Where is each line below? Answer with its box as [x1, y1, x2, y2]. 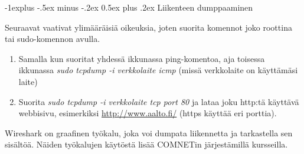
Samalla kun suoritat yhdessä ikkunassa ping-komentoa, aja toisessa [18, 52, 265, 64]
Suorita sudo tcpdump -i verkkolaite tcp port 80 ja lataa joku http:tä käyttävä [18, 95, 299, 107]
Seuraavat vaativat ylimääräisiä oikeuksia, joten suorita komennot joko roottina [5, 21, 292, 33]
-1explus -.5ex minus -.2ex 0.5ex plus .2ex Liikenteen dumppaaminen [5, 1, 253, 13]
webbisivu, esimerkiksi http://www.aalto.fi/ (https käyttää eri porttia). [18, 107, 277, 119]
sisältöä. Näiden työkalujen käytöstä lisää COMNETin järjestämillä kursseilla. [5, 138, 288, 150]
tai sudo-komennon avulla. [5, 32, 100, 45]
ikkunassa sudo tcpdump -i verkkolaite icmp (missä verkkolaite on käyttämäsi [18, 64, 298, 76]
